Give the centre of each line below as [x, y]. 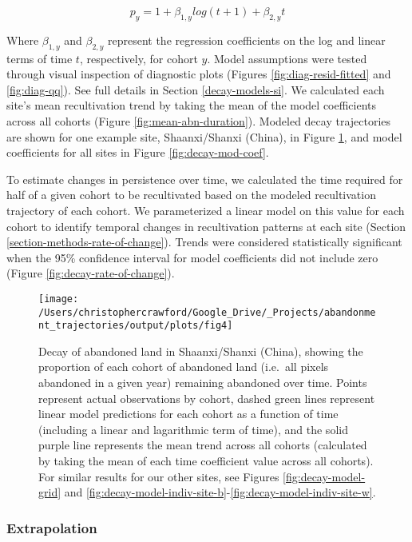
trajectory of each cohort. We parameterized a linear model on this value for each [206, 210]
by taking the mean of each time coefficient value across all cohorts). [206, 461]
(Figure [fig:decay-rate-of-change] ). [91, 273]
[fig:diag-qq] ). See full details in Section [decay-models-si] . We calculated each [196, 89]
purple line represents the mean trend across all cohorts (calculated [203, 445]
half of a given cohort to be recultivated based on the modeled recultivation [191, 195]
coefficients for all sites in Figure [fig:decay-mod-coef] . [138, 152]
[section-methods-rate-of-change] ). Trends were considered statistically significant [204, 242]
